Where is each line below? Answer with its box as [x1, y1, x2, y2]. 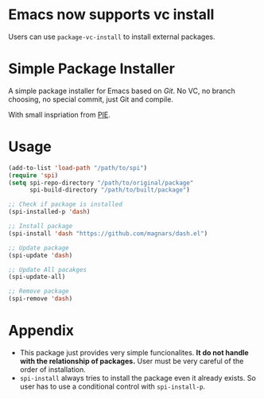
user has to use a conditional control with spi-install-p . [19, 382, 205, 391]
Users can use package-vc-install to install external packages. [8, 32, 216, 41]
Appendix [8, 322, 74, 339]
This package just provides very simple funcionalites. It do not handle [19, 348, 249, 357]
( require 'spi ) [8, 171, 59, 180]
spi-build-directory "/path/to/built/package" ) [29, 186, 191, 194]
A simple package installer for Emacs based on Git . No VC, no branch [8, 86, 236, 95]
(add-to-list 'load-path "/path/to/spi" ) [8, 164, 148, 172]
